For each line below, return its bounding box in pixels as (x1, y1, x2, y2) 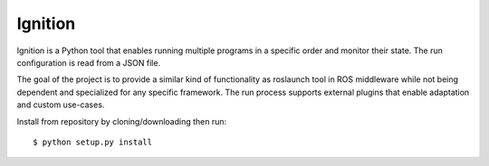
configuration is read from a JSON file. (16, 57, 161, 68)
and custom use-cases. (16, 99, 105, 110)
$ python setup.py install (33, 136, 153, 147)
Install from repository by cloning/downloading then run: (16, 115, 227, 126)
